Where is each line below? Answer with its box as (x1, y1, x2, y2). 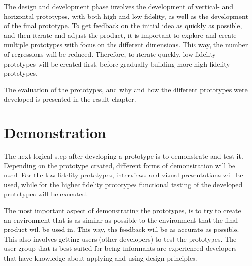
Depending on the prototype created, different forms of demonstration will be (4, 160, 235, 170)
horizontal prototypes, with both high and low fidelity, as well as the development (4, 11, 248, 21)
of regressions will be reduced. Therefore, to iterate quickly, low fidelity (4, 49, 216, 59)
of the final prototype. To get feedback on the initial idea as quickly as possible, (4, 20, 242, 31)
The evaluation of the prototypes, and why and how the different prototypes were (4, 84, 248, 94)
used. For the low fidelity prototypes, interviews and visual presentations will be (4, 170, 243, 180)
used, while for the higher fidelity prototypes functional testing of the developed (4, 179, 243, 189)
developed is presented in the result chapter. (4, 94, 136, 104)
